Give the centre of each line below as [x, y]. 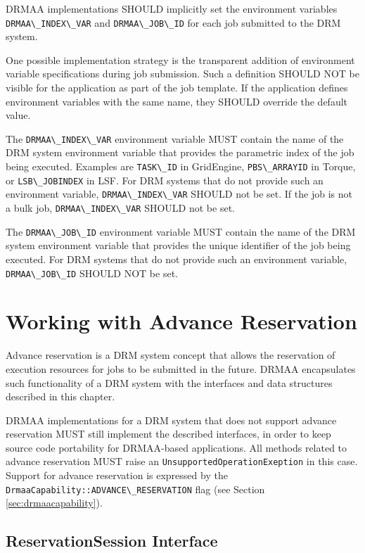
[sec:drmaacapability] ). [54, 503]
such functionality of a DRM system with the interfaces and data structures [169, 382]
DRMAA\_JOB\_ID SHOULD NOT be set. [92, 273]
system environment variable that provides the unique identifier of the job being [178, 245]
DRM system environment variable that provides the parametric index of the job [180, 152]
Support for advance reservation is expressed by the [117, 475]
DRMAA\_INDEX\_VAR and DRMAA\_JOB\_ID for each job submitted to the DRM [173, 22]
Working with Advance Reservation [181, 321]
